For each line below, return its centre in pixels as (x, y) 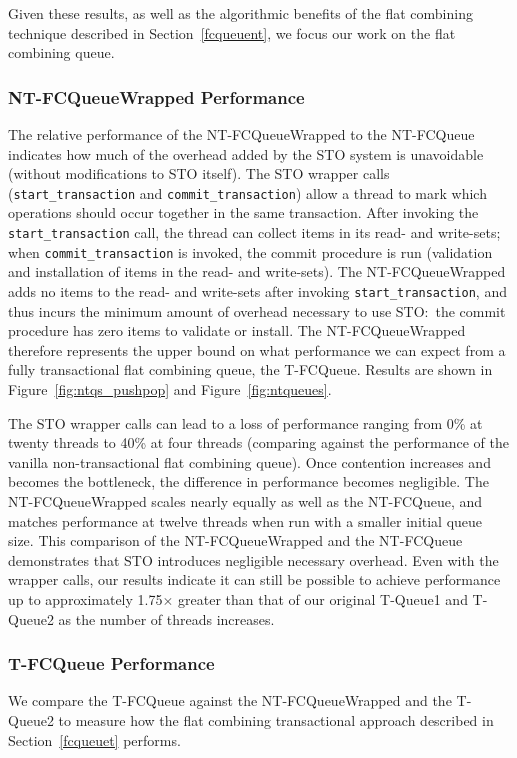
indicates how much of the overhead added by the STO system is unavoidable (246, 153)
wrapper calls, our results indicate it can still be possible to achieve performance (254, 579)
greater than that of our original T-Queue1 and (323, 598)
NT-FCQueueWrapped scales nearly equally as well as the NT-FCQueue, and (245, 500)
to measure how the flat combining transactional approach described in (276, 719)
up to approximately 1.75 (85, 598)
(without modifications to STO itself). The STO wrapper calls (199, 173)
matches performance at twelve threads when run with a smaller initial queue (245, 520)
